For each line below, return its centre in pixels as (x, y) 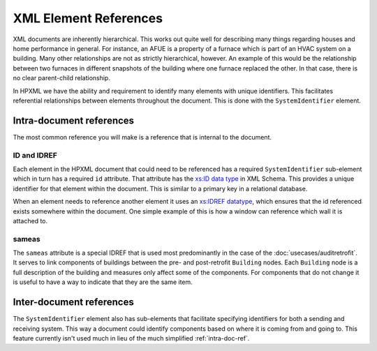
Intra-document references (74, 120)
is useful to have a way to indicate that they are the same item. (103, 282)
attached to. (30, 221)
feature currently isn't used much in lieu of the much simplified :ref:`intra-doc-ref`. (131, 338)
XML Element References (88, 18)
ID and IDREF (35, 155)
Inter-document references (73, 303)
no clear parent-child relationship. (62, 78)
